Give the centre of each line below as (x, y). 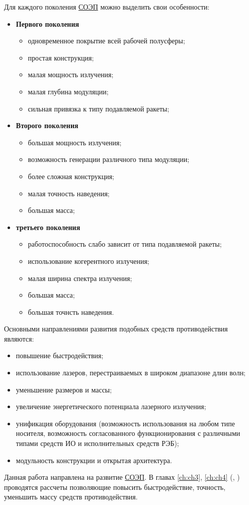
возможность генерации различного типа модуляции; (109, 159)
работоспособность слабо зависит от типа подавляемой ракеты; (125, 244)
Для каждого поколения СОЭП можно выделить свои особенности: (107, 7)
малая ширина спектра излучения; (80, 278)
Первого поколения (48, 23)
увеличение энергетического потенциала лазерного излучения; (111, 406)
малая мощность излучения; (71, 74)
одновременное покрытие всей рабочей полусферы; (106, 41)
